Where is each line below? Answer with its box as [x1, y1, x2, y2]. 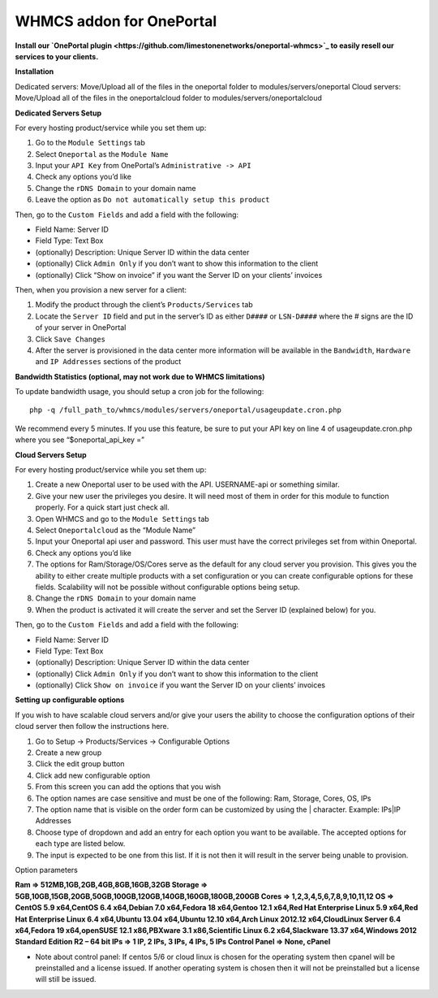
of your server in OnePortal [35, 323, 127, 332]
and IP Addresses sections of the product [35, 357, 182, 367]
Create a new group [35, 748, 102, 757]
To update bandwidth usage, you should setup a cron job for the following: [15, 387, 264, 397]
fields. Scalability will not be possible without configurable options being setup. [35, 582, 300, 592]
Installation [15, 67, 54, 76]
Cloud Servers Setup [15, 449, 87, 459]
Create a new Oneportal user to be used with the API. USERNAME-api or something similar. [35, 479, 340, 489]
